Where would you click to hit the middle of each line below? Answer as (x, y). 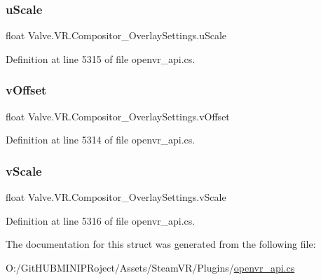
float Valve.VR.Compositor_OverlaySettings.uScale (116, 35)
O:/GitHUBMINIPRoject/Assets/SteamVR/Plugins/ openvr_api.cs (150, 267)
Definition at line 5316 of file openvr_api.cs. (101, 220)
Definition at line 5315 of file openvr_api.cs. (101, 58)
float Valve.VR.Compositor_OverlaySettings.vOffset (118, 116)
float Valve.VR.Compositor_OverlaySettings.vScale (116, 197)
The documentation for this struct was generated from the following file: (161, 244)
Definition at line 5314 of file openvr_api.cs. (101, 140)
